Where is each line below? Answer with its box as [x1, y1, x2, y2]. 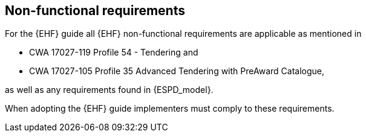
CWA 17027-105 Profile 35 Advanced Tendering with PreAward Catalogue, [29, 66, 324, 77]
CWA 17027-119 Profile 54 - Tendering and [29, 47, 198, 58]
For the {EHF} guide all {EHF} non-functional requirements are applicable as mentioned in [5, 28, 362, 39]
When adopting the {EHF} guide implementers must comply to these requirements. [5, 103, 335, 114]
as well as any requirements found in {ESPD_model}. [5, 84, 214, 95]
